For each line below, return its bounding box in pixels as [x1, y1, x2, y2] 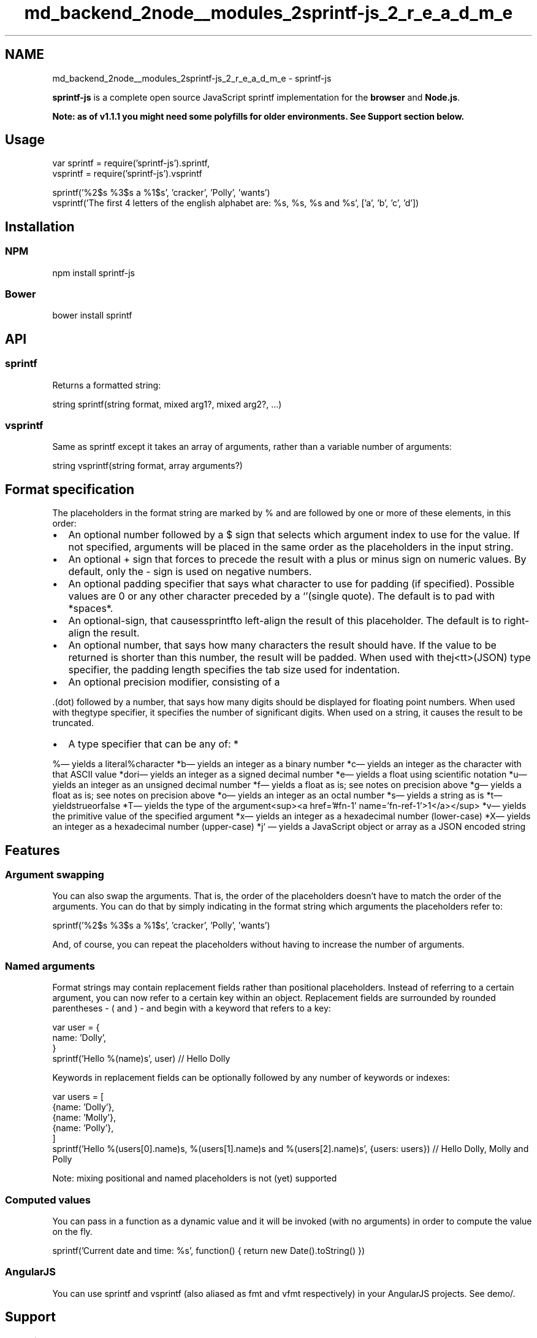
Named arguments [5, 959, 96, 972]
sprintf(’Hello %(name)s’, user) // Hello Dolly [52, 1053, 230, 1064]
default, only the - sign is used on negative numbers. [68, 565, 312, 578]
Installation [5, 218, 75, 234]
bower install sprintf [52, 310, 132, 321]
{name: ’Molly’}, [52, 1112, 116, 1123]
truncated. [52, 717, 94, 729]
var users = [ [52, 1091, 104, 1102]
